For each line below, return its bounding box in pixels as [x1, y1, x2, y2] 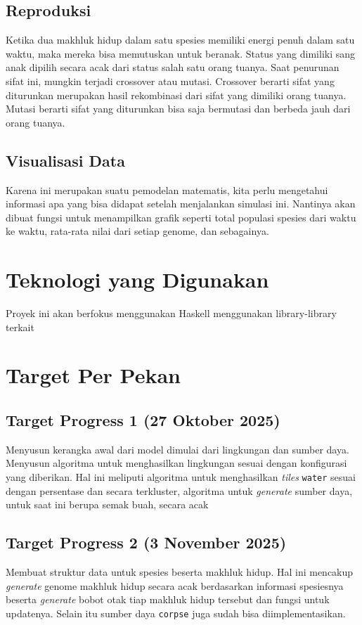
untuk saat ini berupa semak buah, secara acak [6, 497, 209, 512]
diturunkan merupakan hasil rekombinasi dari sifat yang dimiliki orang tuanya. [6, 87, 347, 102]
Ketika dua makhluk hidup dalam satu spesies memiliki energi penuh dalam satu [6, 32, 355, 47]
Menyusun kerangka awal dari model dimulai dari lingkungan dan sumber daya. [6, 442, 349, 456]
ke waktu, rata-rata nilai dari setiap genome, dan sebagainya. [6, 224, 269, 238]
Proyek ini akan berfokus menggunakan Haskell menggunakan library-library [6, 306, 337, 321]
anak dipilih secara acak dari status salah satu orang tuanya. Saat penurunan [6, 60, 340, 75]
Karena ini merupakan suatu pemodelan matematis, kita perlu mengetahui [6, 182, 328, 197]
